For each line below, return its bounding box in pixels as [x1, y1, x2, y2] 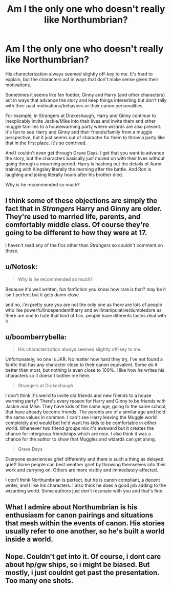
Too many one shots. [5, 576, 74, 585]
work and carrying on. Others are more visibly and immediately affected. [5, 467, 159, 473]
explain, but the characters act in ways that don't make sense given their [5, 76, 159, 82]
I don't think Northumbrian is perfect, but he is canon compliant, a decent [5, 477, 160, 483]
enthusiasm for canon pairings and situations [5, 510, 154, 519]
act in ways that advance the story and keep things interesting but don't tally [5, 97, 167, 103]
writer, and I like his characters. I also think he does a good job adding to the [5, 482, 166, 488]
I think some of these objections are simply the [5, 196, 158, 205]
